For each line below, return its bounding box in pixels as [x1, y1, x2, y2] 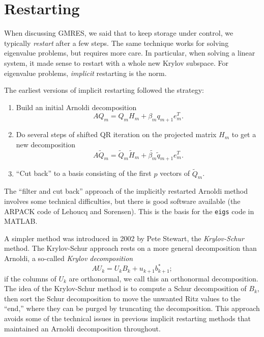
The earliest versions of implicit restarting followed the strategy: [4, 85, 204, 95]
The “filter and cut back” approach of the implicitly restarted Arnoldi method [4, 186, 248, 196]
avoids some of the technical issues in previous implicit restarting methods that [4, 313, 251, 323]
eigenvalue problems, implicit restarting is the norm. [4, 67, 167, 78]
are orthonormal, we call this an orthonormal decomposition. [69, 273, 258, 283]
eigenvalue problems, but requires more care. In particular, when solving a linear [4, 47, 255, 58]
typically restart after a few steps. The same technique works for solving [4, 37, 229, 48]
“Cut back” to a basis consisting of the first [16, 168, 152, 178]
